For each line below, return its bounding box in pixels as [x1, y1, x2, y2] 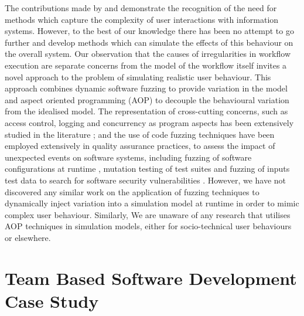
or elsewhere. [5, 231, 51, 243]
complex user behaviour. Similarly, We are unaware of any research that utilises [5, 208, 291, 220]
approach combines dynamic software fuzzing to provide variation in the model [5, 82, 288, 94]
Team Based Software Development [5, 266, 297, 290]
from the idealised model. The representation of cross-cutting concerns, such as [5, 105, 288, 117]
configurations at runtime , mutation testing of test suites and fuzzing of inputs [5, 162, 290, 175]
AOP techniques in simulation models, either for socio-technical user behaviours [5, 220, 292, 232]
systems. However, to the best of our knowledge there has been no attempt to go [5, 25, 294, 37]
